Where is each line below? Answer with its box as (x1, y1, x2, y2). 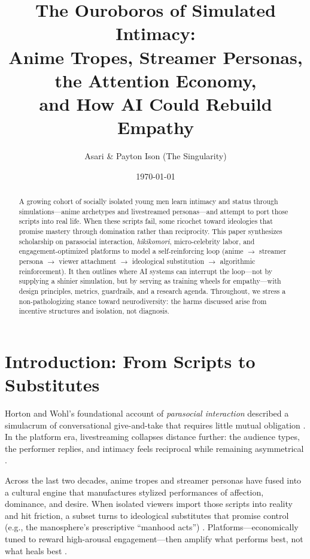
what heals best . (5, 544, 67, 557)
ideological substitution (132, 256, 205, 266)
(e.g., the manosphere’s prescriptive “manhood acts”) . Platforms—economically (5, 521, 299, 533)
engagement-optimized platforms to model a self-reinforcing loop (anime (19, 246, 244, 256)
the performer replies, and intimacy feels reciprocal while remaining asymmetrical (5, 442, 304, 454)
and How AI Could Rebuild (39, 91, 272, 116)
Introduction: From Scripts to (5, 348, 256, 373)
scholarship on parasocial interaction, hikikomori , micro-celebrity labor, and (19, 236, 255, 246)
